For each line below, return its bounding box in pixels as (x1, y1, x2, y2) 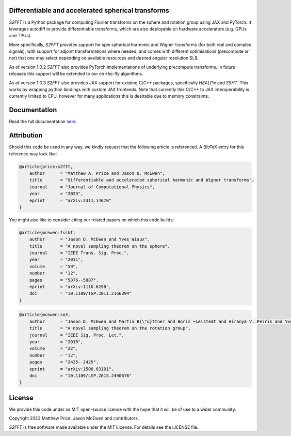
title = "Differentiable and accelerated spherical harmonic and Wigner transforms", (29, 177, 255, 183)
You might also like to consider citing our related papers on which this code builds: (9, 217, 174, 223)
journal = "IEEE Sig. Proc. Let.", (29, 332, 125, 338)
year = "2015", (29, 339, 83, 345)
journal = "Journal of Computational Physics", (29, 184, 155, 190)
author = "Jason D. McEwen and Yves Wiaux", (29, 237, 150, 242)
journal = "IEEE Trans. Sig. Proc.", (29, 250, 129, 256)
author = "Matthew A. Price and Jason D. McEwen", (29, 171, 165, 176)
